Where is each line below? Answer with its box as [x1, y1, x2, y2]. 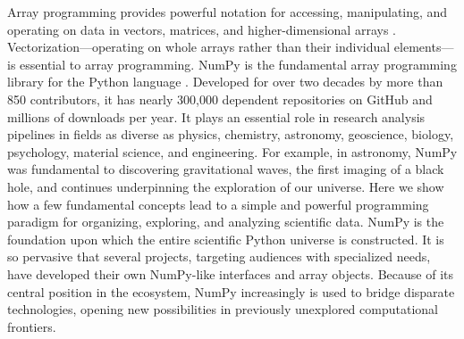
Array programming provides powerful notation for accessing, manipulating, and [7, 3, 448, 21]
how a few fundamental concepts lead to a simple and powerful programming [7, 194, 429, 213]
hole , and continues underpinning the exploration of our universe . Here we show [7, 177, 444, 195]
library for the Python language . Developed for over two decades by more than [7, 72, 443, 91]
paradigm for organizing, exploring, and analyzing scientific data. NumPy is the [7, 212, 444, 231]
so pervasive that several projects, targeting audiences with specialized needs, [7, 247, 431, 266]
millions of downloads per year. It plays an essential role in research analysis [7, 107, 426, 126]
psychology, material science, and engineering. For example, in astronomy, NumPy [7, 142, 458, 161]
